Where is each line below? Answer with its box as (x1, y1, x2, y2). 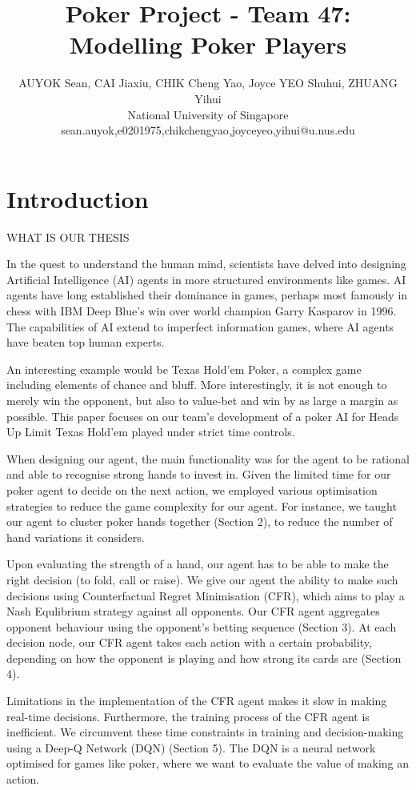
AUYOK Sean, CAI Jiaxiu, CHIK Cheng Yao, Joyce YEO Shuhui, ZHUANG (18, 74, 398, 91)
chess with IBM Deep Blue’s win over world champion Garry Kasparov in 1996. (6, 303, 397, 319)
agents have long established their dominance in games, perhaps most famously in (6, 287, 408, 303)
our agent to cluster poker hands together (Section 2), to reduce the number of (6, 513, 393, 530)
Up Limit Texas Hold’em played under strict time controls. (6, 423, 295, 440)
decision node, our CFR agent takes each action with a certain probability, (6, 634, 372, 651)
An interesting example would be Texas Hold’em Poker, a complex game (6, 360, 362, 377)
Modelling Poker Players (69, 28, 347, 61)
